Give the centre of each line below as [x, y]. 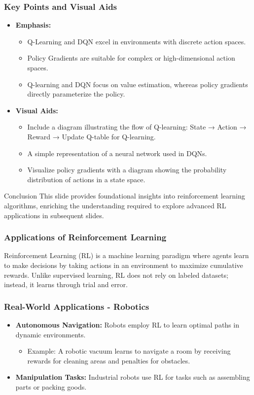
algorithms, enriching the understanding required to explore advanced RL [115, 205]
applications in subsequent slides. [54, 215]
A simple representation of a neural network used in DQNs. [117, 153]
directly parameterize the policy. [76, 94]
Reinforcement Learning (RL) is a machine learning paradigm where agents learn [127, 255]
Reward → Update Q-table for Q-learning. [91, 136]
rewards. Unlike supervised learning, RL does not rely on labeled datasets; [116, 275]
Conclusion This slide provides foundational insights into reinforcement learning [125, 196]
